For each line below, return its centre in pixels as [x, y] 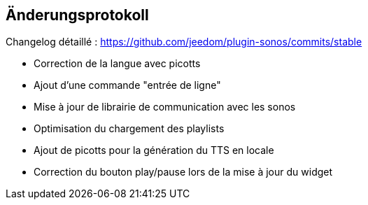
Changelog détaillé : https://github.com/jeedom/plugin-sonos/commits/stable [184, 42]
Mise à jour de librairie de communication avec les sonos [165, 107]
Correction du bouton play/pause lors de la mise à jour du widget [183, 172]
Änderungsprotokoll [77, 15]
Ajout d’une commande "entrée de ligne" [127, 85]
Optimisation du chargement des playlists [129, 129]
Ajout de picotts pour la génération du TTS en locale [154, 150]
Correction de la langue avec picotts [117, 64]
